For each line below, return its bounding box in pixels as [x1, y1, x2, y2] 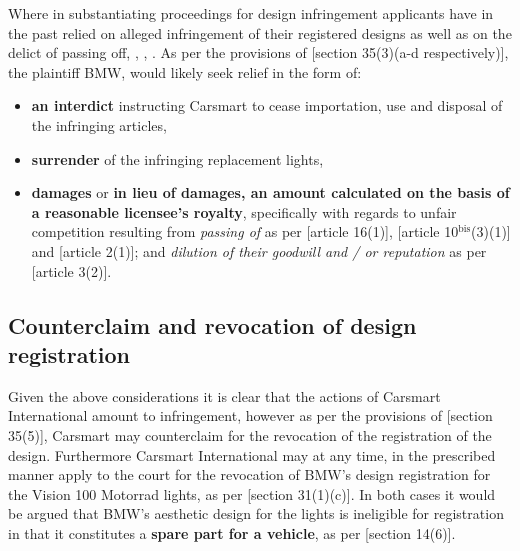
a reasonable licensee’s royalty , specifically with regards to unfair [31, 201, 457, 222]
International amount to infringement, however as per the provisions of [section [8, 405, 493, 426]
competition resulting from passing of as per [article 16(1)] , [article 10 [31, 221, 459, 242]
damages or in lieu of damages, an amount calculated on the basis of [31, 182, 510, 203]
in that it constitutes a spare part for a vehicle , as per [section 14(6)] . [8, 522, 456, 543]
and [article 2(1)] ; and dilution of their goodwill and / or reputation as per [31, 240, 487, 261]
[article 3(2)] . [31, 260, 112, 281]
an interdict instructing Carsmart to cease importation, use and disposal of [31, 95, 503, 116]
